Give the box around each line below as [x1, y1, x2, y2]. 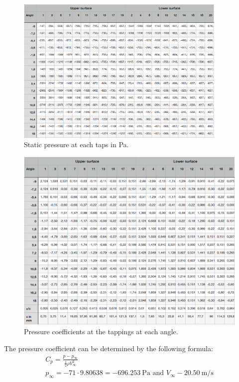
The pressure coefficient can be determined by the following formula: [4, 343, 213, 353]
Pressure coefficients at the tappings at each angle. [24, 326, 178, 337]
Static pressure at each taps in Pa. [24, 139, 129, 150]
